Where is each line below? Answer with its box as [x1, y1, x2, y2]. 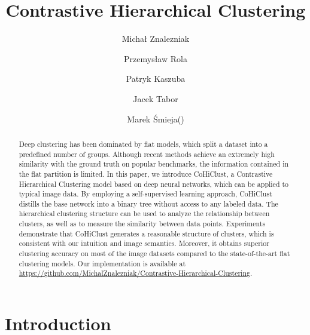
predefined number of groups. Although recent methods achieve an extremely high [19, 149, 275, 159]
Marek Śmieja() [127, 112, 184, 125]
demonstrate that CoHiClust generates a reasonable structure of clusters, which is [19, 228, 274, 238]
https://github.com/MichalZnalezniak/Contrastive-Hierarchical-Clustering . [19, 268, 253, 278]
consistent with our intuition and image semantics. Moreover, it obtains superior [19, 238, 269, 248]
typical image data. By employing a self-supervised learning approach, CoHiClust [19, 189, 272, 199]
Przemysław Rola [124, 52, 187, 64]
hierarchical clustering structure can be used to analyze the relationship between [19, 208, 270, 219]
